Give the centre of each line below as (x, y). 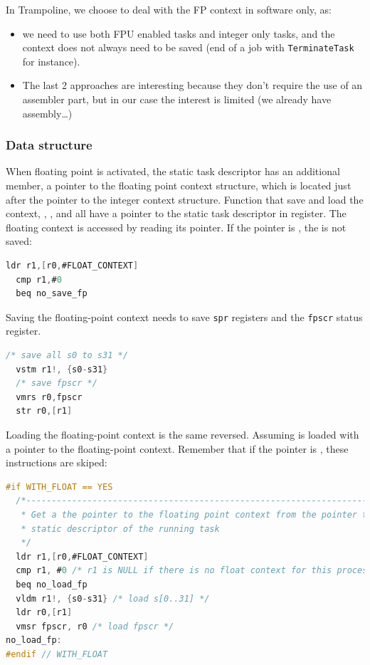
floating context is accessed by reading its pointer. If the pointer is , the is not (176, 227)
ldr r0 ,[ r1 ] (44, 613)
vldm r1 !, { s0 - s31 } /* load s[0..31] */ (113, 598)
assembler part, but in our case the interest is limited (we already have (177, 99)
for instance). (51, 61)
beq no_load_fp (52, 584)
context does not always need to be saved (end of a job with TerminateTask (188, 47)
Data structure (49, 145)
